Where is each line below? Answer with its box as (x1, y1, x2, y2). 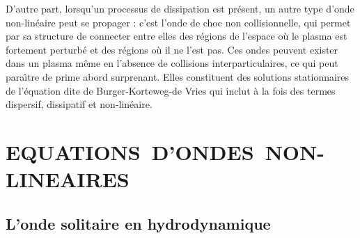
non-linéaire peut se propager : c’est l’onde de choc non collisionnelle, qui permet (6, 15, 351, 29)
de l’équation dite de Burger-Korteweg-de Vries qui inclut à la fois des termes (6, 83, 336, 97)
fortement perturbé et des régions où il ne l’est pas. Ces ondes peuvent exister (6, 42, 338, 56)
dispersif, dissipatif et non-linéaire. (6, 97, 152, 111)
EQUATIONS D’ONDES (6, 137, 254, 166)
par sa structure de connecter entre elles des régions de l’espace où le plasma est (6, 29, 347, 43)
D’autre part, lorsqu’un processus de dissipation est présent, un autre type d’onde (6, 1, 354, 15)
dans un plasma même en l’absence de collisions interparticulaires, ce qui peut (6, 56, 338, 70)
